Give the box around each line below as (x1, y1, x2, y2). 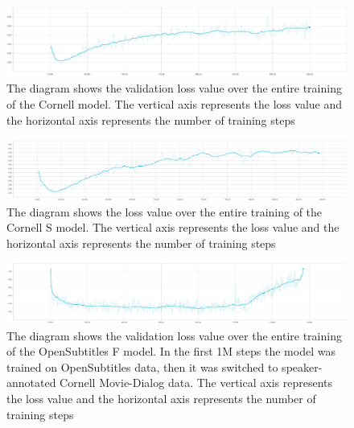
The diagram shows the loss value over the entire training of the (6, 203, 323, 220)
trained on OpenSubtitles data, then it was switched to (6, 358, 278, 375)
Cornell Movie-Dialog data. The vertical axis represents (60, 374, 333, 391)
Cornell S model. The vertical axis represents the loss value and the (6, 219, 340, 236)
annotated (6, 374, 56, 391)
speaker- (282, 358, 323, 375)
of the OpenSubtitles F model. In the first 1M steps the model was (6, 343, 335, 360)
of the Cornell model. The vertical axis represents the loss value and (6, 96, 343, 113)
